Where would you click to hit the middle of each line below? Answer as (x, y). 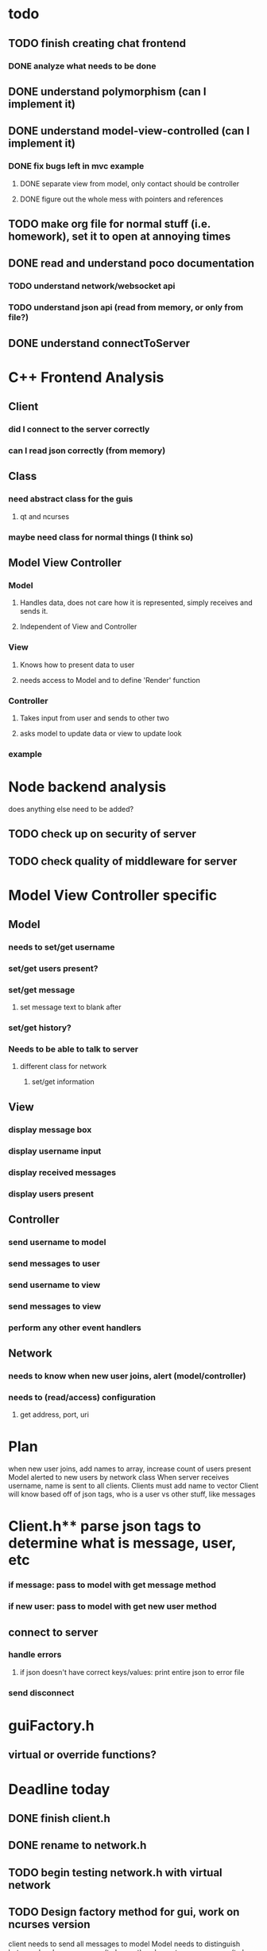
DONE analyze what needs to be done (82, 66)
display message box (50, 1130)
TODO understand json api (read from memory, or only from (126, 307)
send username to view (54, 1285)
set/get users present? (53, 968)
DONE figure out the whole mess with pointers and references (122, 199)
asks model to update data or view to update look (101, 733)
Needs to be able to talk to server (74, 1049)
